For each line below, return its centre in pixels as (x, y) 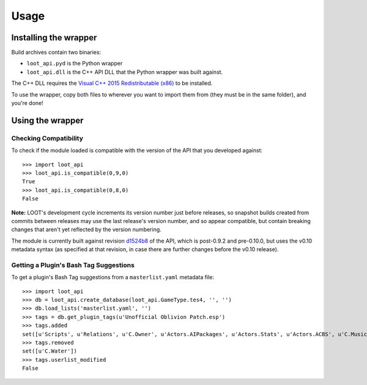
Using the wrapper (47, 120)
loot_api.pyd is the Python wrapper (75, 64)
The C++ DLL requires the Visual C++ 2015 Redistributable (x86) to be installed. (112, 83)
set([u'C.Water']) (50, 351)
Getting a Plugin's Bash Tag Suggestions (73, 265)
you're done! (28, 103)
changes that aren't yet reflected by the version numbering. (86, 230)
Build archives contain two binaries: (56, 53)
